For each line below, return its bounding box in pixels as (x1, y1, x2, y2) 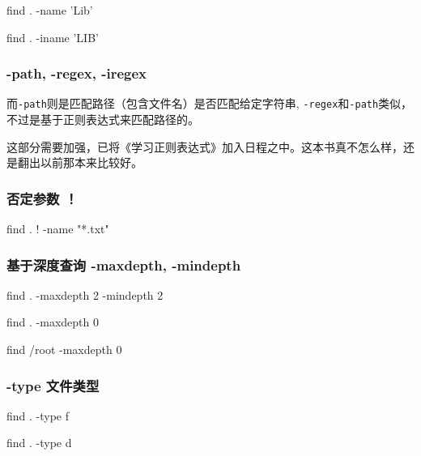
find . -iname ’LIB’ (6, 28, 99, 45)
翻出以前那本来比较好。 (17, 154, 142, 171)
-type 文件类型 (6, 375, 100, 395)
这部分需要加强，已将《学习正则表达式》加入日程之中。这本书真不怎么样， (6, 138, 403, 155)
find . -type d (6, 434, 72, 451)
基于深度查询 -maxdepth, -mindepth (6, 254, 241, 275)
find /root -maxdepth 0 (6, 341, 122, 358)
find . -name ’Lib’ (6, 2, 93, 18)
